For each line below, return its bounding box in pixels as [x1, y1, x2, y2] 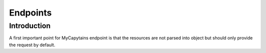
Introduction [9, 21, 51, 30]
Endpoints [9, 7, 52, 18]
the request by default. [9, 42, 56, 48]
